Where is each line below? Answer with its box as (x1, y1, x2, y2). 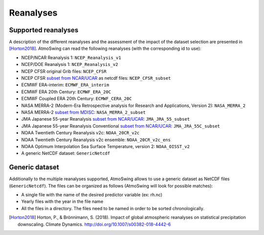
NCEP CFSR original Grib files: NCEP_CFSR (21, 68, 107, 74)
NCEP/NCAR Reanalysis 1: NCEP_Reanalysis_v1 (21, 54, 122, 61)
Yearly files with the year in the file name (21, 198, 104, 205)
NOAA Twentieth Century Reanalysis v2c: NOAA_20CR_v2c (21, 130, 140, 136)
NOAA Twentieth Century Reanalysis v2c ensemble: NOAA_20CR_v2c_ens (21, 137, 171, 143)
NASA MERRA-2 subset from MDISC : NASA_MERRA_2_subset (21, 109, 146, 115)
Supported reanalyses (9, 26, 79, 34)
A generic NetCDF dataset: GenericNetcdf (21, 150, 110, 156)
